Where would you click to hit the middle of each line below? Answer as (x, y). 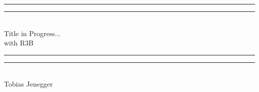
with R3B (19, 43)
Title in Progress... (32, 33)
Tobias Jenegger (28, 84)
